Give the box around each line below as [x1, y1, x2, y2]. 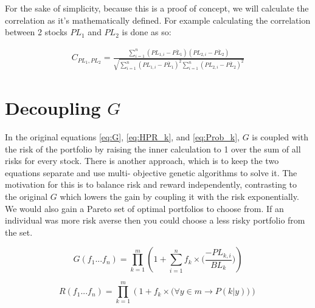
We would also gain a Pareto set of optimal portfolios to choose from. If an [5, 202, 284, 214]
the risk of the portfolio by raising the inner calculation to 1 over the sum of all [5, 142, 301, 155]
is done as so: [122, 26, 171, 38]
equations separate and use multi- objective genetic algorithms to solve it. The [5, 166, 297, 179]
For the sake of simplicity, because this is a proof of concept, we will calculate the [5, 2, 309, 14]
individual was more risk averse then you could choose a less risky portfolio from [5, 214, 305, 227]
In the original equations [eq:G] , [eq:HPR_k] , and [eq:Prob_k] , [5, 130, 240, 143]
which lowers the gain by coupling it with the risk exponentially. [60, 190, 299, 202]
